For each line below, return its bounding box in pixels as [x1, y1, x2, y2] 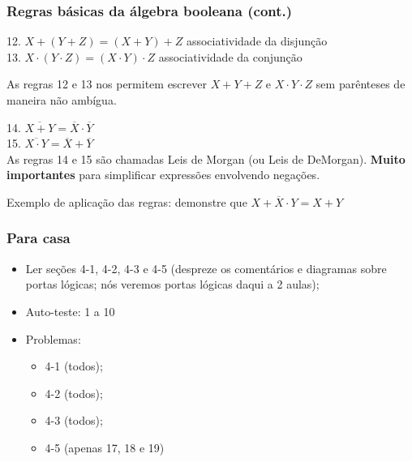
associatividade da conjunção [158, 48, 303, 65]
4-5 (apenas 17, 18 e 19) [45, 438, 165, 456]
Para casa [6, 228, 71, 248]
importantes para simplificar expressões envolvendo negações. [6, 166, 320, 183]
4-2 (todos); [45, 384, 103, 401]
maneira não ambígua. [6, 92, 117, 108]
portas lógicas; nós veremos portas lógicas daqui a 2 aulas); [25, 276, 320, 293]
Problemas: [25, 330, 81, 347]
